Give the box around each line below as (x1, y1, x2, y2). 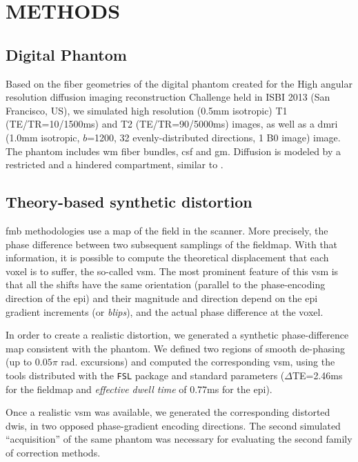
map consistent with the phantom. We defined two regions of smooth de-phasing (6, 341, 345, 355)
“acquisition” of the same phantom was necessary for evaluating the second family (6, 432, 352, 446)
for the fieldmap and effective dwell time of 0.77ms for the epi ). (6, 381, 272, 396)
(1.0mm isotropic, (6, 130, 80, 144)
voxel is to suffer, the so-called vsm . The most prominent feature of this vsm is (6, 263, 339, 278)
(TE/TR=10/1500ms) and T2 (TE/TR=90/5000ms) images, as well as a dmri (6, 117, 338, 131)
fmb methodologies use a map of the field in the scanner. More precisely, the (6, 223, 328, 237)
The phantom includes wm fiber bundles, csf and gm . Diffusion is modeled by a (6, 143, 341, 158)
